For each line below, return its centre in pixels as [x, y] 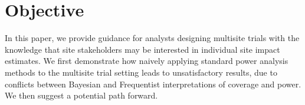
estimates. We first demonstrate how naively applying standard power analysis [147, 61]
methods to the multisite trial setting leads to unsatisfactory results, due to [141, 72]
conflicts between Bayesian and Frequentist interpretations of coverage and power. [153, 84]
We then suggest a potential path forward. [81, 95]
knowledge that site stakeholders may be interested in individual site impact [142, 49]
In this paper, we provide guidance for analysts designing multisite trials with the [152, 38]
